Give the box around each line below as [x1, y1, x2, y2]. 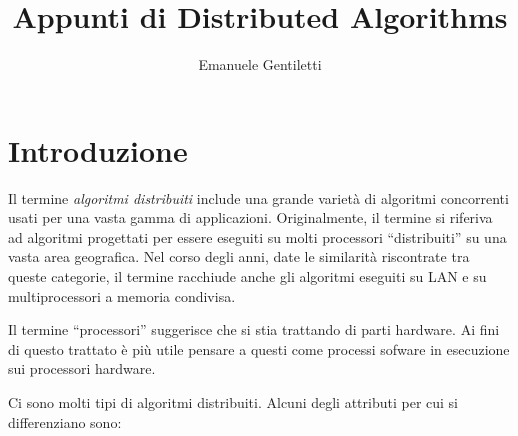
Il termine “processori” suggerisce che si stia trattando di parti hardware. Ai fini [8, 319, 500, 340]
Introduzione [8, 129, 188, 170]
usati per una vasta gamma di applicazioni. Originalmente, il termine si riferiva [8, 207, 493, 228]
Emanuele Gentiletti [198, 54, 322, 75]
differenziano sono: [8, 411, 122, 432]
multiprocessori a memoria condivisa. [8, 285, 236, 306]
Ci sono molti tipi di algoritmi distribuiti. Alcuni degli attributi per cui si [8, 392, 459, 412]
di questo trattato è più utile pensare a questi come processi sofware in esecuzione [8, 338, 510, 359]
